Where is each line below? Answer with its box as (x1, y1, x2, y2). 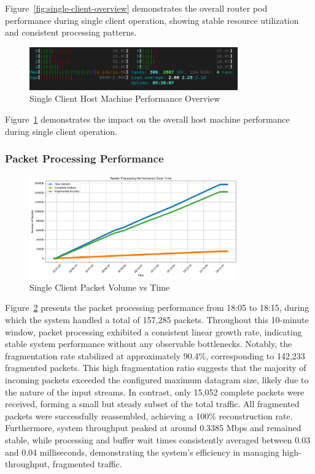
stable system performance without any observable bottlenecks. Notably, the (5, 337, 292, 350)
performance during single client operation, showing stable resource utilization (5, 13, 299, 26)
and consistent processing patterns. (5, 26, 137, 39)
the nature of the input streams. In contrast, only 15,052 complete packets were (5, 385, 305, 398)
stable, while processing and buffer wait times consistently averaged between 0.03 (5, 433, 311, 446)
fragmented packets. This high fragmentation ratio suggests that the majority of (5, 361, 306, 374)
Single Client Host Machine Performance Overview (29, 92, 220, 105)
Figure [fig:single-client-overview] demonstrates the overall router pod (5, 2, 268, 14)
